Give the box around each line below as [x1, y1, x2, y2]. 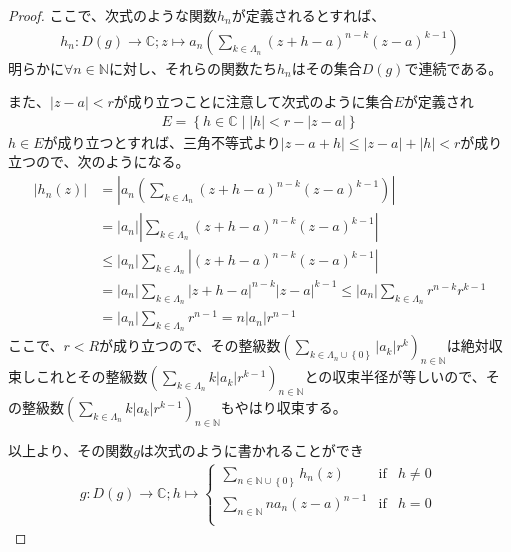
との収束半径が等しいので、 [304, 366, 486, 387]
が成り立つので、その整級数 [99, 335, 281, 356]
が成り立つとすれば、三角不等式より [43, 131, 281, 152]
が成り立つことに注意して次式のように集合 [113, 91, 394, 112]
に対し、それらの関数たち [108, 57, 277, 78]
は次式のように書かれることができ [139, 439, 364, 460]
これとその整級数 [35, 366, 148, 387]
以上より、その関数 [8, 439, 134, 460]
